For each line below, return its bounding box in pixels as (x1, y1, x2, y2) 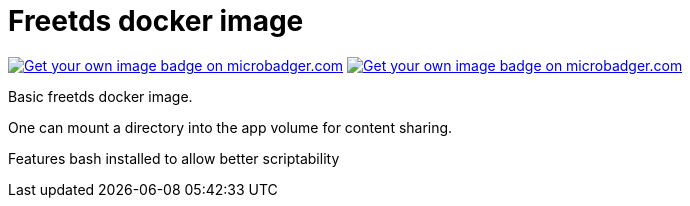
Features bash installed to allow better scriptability (8, 149, 340, 167)
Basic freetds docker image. (8, 87, 193, 105)
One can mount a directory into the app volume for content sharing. (8, 118, 453, 136)
